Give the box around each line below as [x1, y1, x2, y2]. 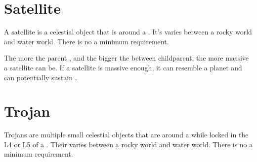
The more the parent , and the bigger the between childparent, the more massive [4, 53, 249, 63]
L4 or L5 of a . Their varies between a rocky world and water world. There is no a [4, 139, 253, 149]
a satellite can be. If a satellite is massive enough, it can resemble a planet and [4, 62, 242, 72]
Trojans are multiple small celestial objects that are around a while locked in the [4, 130, 249, 140]
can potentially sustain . [4, 72, 77, 82]
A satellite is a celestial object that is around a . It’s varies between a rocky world [4, 27, 252, 37]
